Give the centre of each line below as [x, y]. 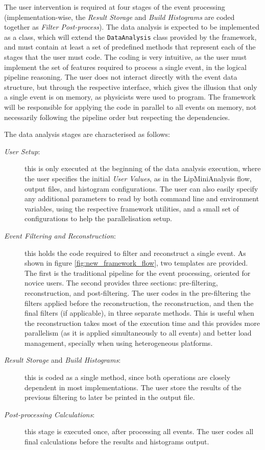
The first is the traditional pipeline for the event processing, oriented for [138, 273]
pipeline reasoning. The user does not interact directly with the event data [121, 77]
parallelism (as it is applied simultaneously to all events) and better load [138, 333]
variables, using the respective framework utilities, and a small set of [132, 208]
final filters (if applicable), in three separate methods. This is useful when [139, 313]
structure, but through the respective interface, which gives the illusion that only [131, 87]
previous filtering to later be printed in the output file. [110, 397]
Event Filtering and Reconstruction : [60, 235]
